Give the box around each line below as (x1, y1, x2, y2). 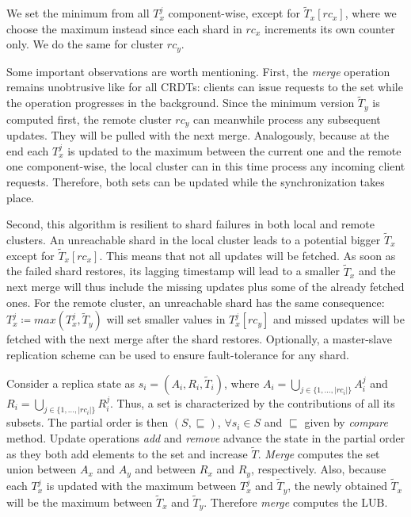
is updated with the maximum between (46, 477, 237, 494)
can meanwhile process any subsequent (193, 110, 381, 127)
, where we (344, 5, 397, 21)
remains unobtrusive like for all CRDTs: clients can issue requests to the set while (6, 79, 403, 95)
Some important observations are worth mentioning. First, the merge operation (6, 63, 390, 79)
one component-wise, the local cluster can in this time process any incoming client (6, 158, 405, 174)
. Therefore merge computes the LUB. (204, 493, 388, 510)
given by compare (304, 414, 388, 431)
